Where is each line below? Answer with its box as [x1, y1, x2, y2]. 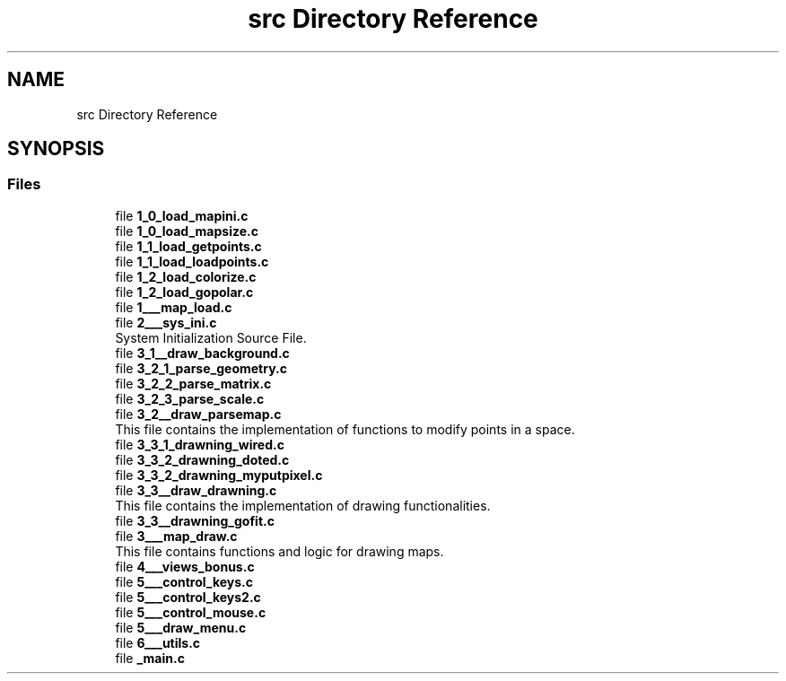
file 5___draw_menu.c [115, 619, 247, 635]
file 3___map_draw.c [115, 528, 238, 544]
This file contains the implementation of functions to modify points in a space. [115, 421, 575, 437]
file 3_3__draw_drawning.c [115, 482, 277, 498]
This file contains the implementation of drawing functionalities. [115, 497, 491, 513]
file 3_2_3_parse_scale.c [115, 390, 265, 406]
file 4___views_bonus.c [115, 558, 255, 574]
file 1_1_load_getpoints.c [115, 238, 262, 254]
